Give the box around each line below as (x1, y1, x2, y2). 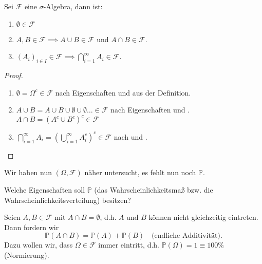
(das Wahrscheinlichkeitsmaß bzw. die (94, 184, 213, 195)
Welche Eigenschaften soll (4, 184, 85, 195)
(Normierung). (4, 249, 49, 260)
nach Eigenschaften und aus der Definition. (55, 87, 191, 98)
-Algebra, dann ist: (43, 1, 103, 11)
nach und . (114, 131, 147, 142)
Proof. (4, 69, 23, 80)
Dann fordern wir (4, 221, 59, 232)
